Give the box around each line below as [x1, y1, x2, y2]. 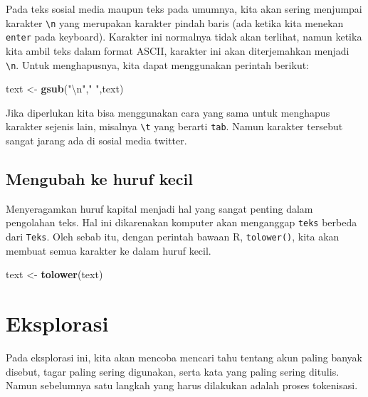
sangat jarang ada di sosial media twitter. [6, 133, 187, 147]
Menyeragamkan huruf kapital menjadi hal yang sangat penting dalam [6, 201, 313, 216]
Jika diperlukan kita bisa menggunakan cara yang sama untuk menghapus [6, 105, 330, 120]
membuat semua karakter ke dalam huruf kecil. [6, 243, 211, 258]
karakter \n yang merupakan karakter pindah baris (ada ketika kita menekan [6, 15, 344, 30]
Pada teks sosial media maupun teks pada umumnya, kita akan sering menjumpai [6, 1, 362, 16]
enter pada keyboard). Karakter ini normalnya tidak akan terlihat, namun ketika [6, 29, 362, 44]
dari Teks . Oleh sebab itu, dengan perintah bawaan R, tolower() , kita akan [6, 229, 340, 244]
